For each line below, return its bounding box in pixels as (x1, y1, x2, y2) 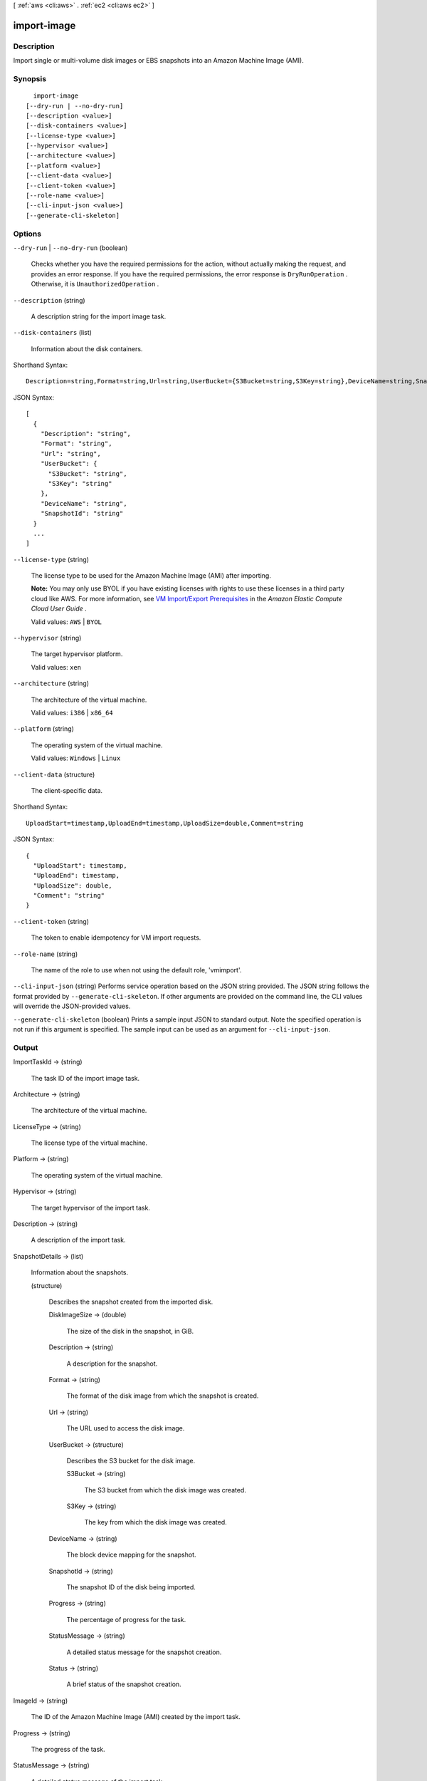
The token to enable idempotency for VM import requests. (31, 933, 201, 942)
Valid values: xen (31, 663, 82, 671)
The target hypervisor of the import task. (31, 1203, 151, 1212)
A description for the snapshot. (66, 1359, 158, 1368)
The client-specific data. (31, 786, 103, 794)
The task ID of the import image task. (31, 1074, 140, 1082)
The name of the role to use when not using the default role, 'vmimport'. (31, 966, 242, 975)
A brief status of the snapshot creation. (66, 1680, 181, 1688)
